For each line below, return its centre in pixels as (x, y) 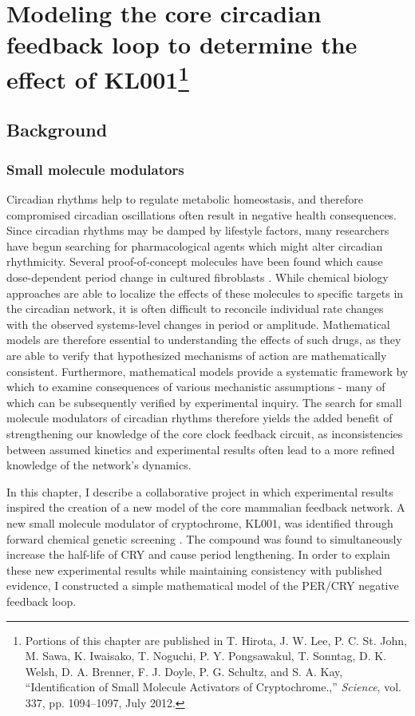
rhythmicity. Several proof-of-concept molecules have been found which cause (195, 261)
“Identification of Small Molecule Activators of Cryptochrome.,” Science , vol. (213, 687)
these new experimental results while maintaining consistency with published (194, 570)
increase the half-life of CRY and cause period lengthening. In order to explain (198, 554)
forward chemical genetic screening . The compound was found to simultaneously (204, 538)
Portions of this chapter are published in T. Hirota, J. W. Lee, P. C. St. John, (216, 640)
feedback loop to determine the (182, 44)
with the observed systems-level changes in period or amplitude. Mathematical (198, 324)
